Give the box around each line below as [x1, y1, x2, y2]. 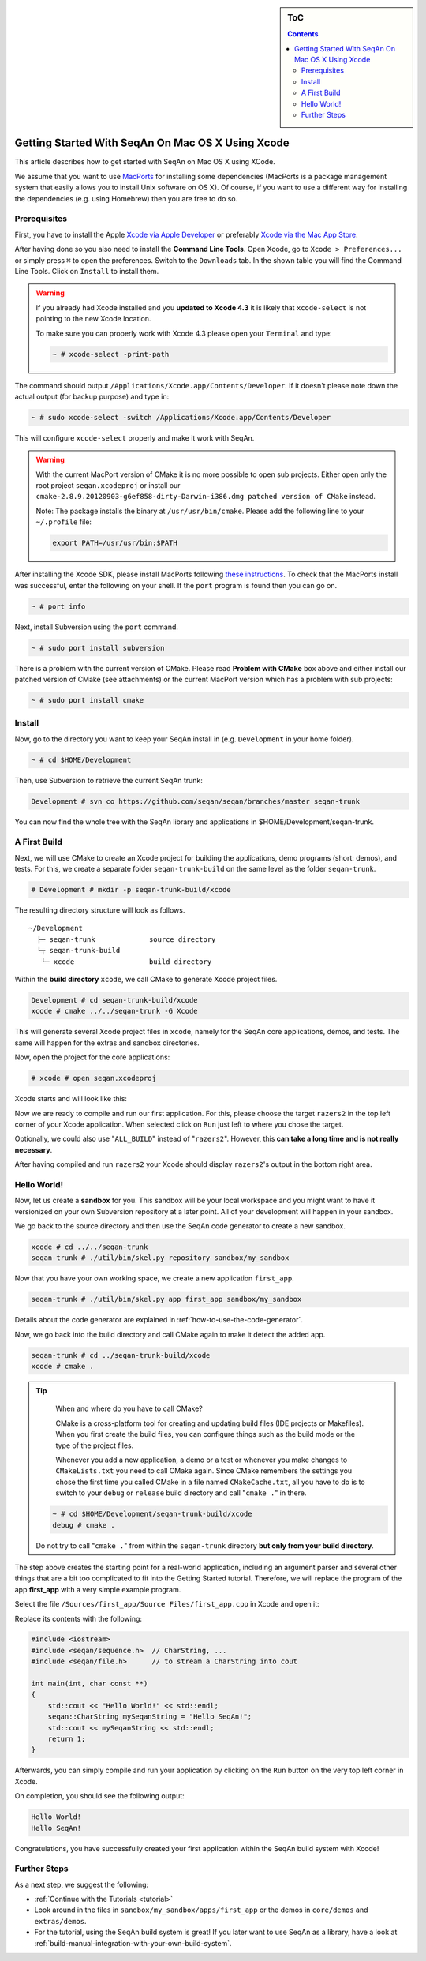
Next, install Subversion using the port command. [14, 622, 179, 632]
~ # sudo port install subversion [31, 643, 165, 652]
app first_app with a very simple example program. [14, 1584, 181, 1594]
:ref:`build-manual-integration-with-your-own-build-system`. [34, 1938, 232, 1948]
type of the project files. [55, 1441, 134, 1450]
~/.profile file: [35, 517, 92, 527]
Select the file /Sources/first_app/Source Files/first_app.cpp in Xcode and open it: [14, 1599, 319, 1609]
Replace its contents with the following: [14, 1614, 142, 1623]
